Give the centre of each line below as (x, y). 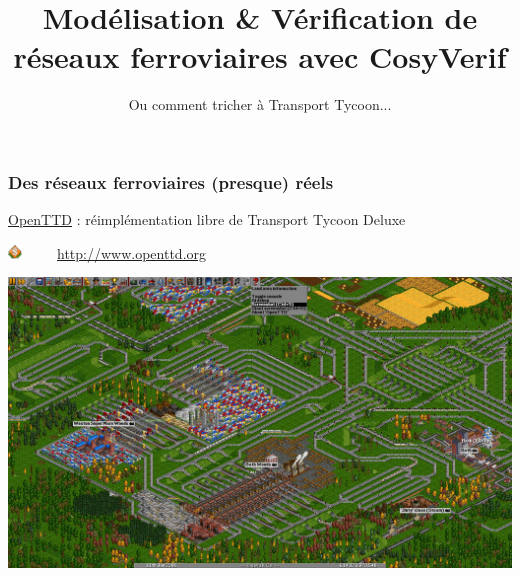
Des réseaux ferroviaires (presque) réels (171, 181)
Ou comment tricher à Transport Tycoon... (260, 104)
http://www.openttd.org (132, 252)
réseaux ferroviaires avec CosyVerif (260, 56)
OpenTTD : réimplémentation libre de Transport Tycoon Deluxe (207, 219)
